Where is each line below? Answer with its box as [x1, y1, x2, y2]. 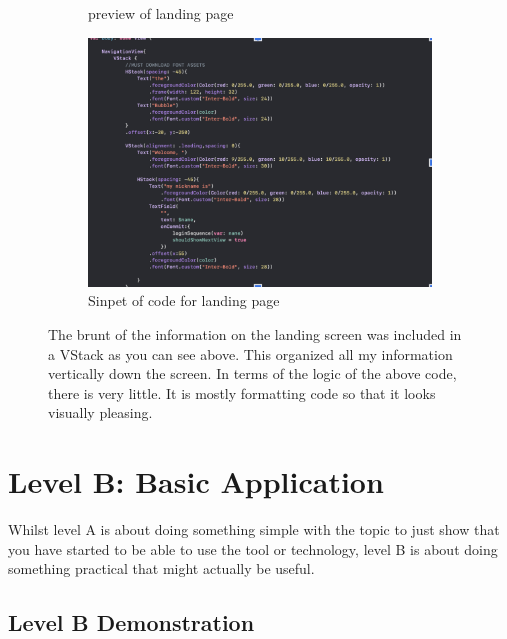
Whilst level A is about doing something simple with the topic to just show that [8, 519, 500, 540]
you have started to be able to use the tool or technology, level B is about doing [8, 538, 498, 559]
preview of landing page [88, 3, 234, 23]
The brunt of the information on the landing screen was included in [48, 324, 462, 345]
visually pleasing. [48, 402, 153, 423]
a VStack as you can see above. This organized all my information [48, 343, 453, 364]
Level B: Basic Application [8, 461, 384, 502]
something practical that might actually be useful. [8, 558, 315, 579]
